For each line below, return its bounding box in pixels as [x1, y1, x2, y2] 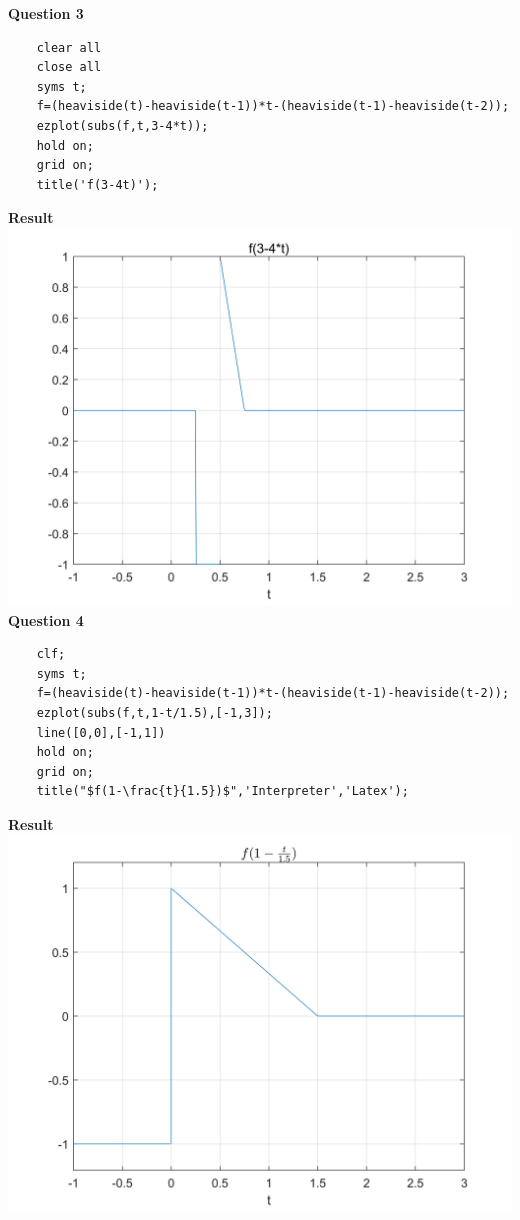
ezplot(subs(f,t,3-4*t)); [36, 118, 209, 133]
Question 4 [8, 609, 84, 630]
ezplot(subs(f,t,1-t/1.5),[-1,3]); [36, 705, 273, 720]
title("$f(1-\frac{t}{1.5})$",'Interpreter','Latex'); [36, 784, 409, 799]
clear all [36, 40, 102, 55]
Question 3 [8, 3, 84, 23]
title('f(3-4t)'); [36, 177, 159, 192]
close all [36, 60, 102, 75]
